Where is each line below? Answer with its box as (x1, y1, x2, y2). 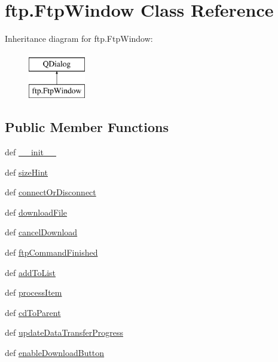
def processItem (5, 286, 62, 299)
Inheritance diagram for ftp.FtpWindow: (5, 32, 153, 45)
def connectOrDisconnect (5, 186, 96, 198)
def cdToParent (5, 306, 61, 318)
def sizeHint (5, 165, 48, 178)
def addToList (5, 266, 56, 278)
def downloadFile (5, 205, 68, 218)
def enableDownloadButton (5, 346, 105, 359)
